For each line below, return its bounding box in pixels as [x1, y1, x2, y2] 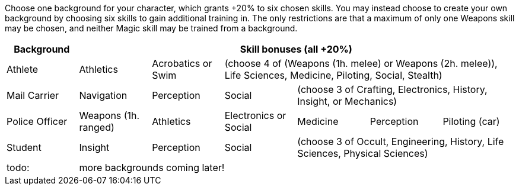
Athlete [7, 63, 39, 75]
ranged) [79, 121, 114, 133]
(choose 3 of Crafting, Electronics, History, [297, 83, 488, 95]
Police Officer [7, 115, 68, 127]
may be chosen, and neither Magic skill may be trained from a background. [5, 23, 298, 33]
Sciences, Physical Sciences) [297, 147, 428, 159]
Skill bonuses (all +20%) [240, 43, 352, 55]
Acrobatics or [152, 57, 212, 69]
